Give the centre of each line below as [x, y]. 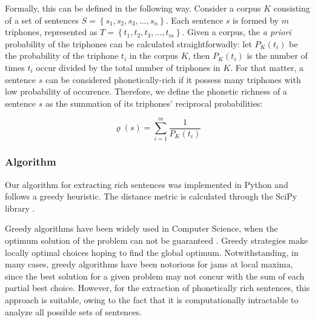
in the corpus [154, 55]
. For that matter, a [267, 67]
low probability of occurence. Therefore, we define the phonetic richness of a [146, 91]
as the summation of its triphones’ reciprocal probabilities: [154, 103]
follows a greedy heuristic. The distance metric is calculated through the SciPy [151, 196]
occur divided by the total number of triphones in [128, 67]
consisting [292, 8]
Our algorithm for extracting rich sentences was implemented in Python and [147, 184]
